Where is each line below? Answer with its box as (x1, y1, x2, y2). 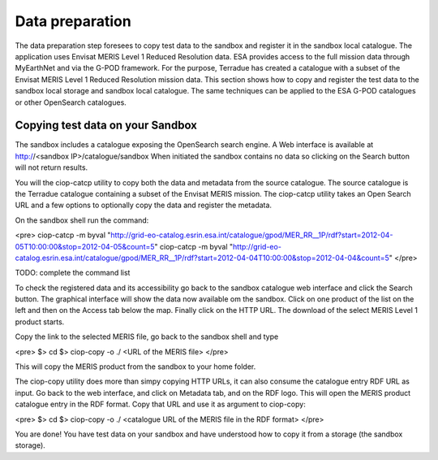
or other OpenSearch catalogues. (15, 98, 127, 107)
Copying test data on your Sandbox (15, 119, 198, 132)
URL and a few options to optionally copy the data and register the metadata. (15, 200, 272, 210)
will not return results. (15, 163, 88, 172)
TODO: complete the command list (15, 268, 131, 278)
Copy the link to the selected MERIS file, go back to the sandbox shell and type (15, 332, 279, 341)
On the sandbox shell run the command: (15, 215, 149, 225)
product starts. (15, 317, 65, 327)
